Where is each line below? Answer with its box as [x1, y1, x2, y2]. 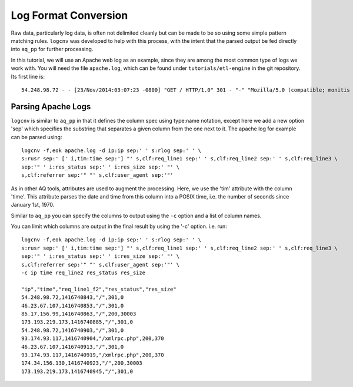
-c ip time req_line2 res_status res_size [21, 270, 146, 276]
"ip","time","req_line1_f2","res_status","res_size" [21, 285, 176, 292]
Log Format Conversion [11, 9, 128, 22]
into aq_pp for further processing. [11, 46, 94, 53]
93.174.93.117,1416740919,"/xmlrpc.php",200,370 [21, 351, 164, 358]
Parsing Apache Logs [11, 102, 91, 112]
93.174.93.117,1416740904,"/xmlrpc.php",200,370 [21, 335, 164, 342]
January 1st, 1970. [11, 201, 55, 208]
